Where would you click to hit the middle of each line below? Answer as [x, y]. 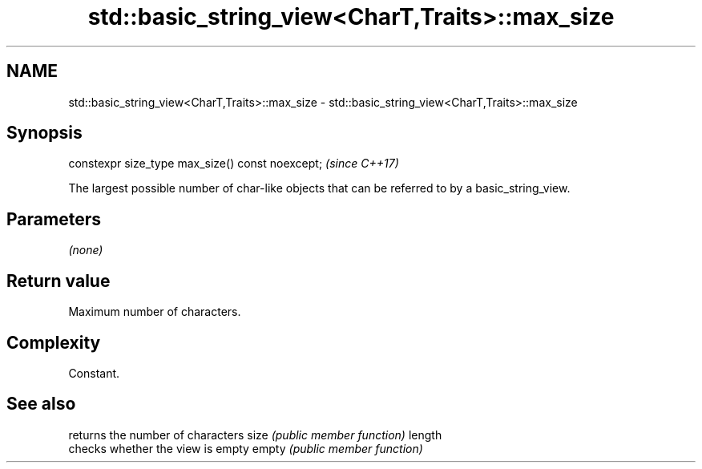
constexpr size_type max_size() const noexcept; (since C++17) [234, 164]
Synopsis [44, 133]
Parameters [54, 219]
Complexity [54, 342]
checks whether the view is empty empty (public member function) [246, 448]
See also [41, 404]
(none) [86, 250]
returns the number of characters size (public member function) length [255, 435]
